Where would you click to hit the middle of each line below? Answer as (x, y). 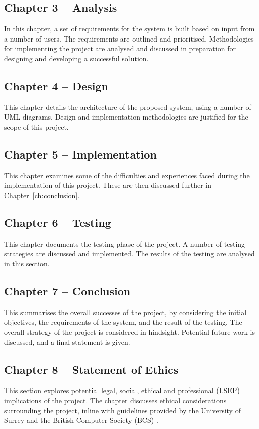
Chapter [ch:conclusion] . (42, 195)
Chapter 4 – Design (56, 85)
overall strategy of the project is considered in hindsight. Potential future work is (129, 331)
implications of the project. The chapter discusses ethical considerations (115, 400)
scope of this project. (36, 126)
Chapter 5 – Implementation (80, 154)
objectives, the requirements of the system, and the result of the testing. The (123, 322)
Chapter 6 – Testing (58, 222)
